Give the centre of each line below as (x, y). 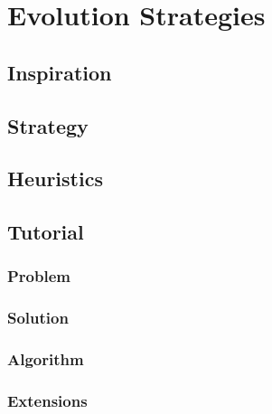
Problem (39, 276)
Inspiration (60, 72)
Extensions (47, 400)
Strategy (48, 125)
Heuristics (55, 179)
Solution (38, 318)
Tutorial (46, 232)
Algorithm (46, 359)
